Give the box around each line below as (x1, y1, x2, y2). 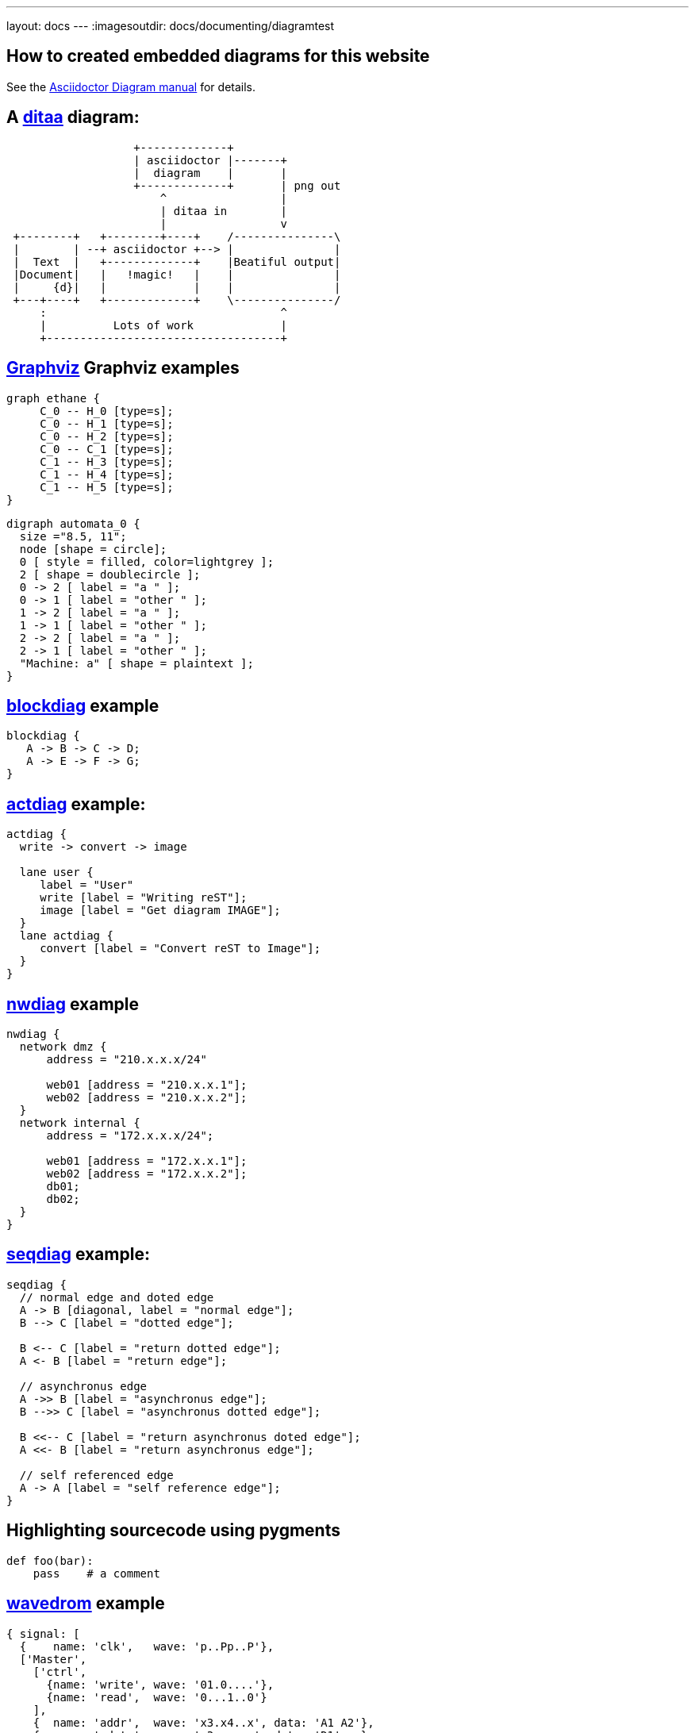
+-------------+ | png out (133, 179, 341, 192)
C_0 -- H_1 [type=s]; (40, 417, 174, 430)
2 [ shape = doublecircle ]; (19, 567, 201, 581)
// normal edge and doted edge (19, 1290, 214, 1304)
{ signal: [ (6, 1627, 80, 1640)
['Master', (19, 1652, 87, 1666)
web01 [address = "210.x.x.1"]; (46, 1078, 248, 1092)
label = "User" (40, 878, 134, 892)
